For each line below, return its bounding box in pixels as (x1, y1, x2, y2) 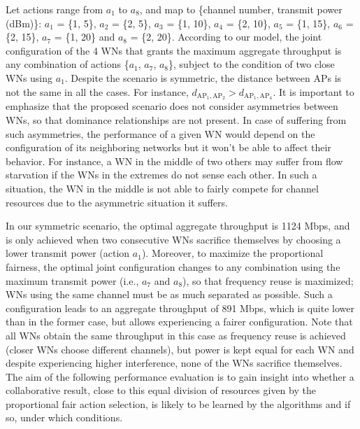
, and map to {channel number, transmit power (139, 2, 343, 16)
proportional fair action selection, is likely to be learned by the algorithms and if (6, 396, 351, 411)
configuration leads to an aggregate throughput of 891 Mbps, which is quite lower (6, 300, 354, 315)
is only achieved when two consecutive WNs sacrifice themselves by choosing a (6, 232, 341, 246)
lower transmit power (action (6, 246, 130, 260)
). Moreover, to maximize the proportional (141, 246, 324, 260)
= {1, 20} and (54, 29, 115, 44)
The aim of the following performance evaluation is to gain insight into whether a (6, 369, 354, 384)
